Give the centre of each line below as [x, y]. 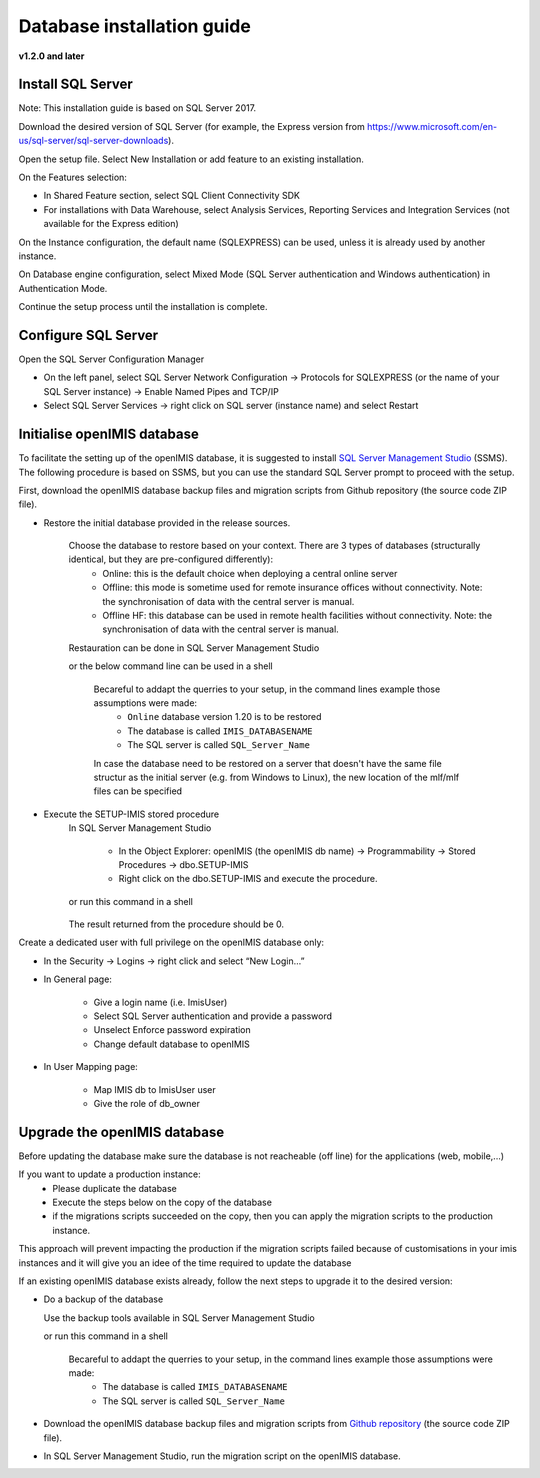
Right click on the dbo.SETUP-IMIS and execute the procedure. [248, 879]
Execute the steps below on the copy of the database [162, 1202]
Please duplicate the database [114, 1188]
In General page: [77, 979]
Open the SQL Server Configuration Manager [111, 359]
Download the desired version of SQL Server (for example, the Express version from [191, 126]
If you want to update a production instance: [110, 1174]
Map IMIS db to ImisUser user [155, 1089]
